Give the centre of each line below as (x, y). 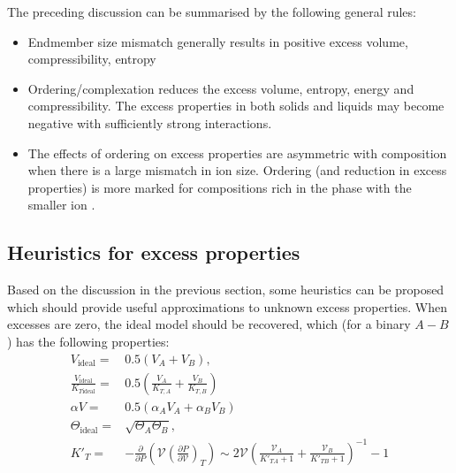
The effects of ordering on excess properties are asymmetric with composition (237, 153)
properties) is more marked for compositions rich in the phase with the (220, 187)
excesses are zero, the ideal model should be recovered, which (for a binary (209, 324)
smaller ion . (61, 205)
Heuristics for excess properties (154, 252)
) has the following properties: (88, 341)
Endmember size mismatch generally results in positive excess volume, (218, 41)
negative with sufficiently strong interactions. (150, 122)
